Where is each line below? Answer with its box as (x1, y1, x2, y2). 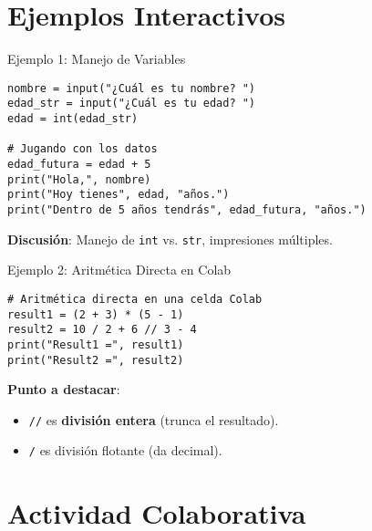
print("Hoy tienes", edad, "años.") (7, 188, 230, 202)
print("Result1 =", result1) (7, 338, 184, 351)
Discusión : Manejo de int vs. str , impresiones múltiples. (7, 229, 333, 248)
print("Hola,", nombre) (7, 172, 151, 186)
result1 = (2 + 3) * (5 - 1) (7, 307, 184, 321)
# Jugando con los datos (7, 142, 158, 156)
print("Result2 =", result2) (7, 353, 184, 367)
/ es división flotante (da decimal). (28, 441, 222, 460)
